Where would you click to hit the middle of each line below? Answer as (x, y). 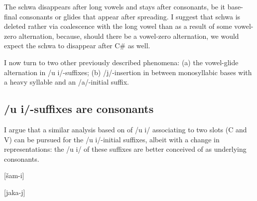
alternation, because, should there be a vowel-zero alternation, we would (129, 36)
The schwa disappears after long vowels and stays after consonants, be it (115, 6)
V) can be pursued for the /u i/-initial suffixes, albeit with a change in (112, 139)
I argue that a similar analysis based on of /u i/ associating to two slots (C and (126, 129)
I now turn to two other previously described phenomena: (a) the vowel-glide (121, 62)
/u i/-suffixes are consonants (79, 109)
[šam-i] (14, 175)
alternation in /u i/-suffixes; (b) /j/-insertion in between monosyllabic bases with (128, 72)
